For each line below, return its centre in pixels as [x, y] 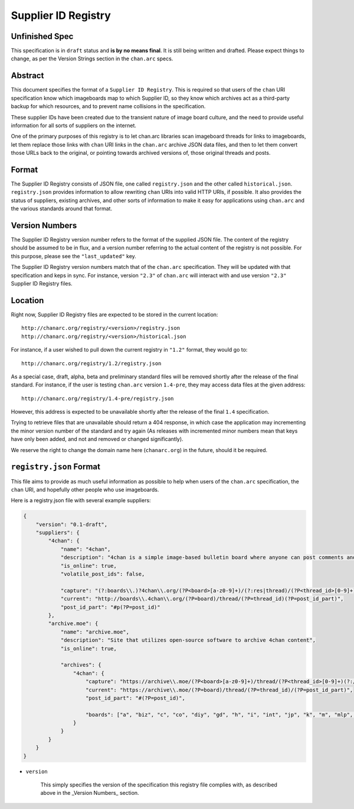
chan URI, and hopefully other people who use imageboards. [85, 489]
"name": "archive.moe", [95, 632]
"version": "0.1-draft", [72, 524]
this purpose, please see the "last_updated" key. [74, 256]
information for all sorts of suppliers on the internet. [74, 125]
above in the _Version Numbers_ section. [90, 793]
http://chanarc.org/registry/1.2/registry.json [91, 363]
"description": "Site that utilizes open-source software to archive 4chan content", [188, 640]
